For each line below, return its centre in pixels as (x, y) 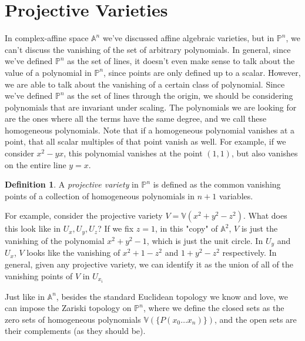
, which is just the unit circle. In (205, 240)
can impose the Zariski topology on (68, 308)
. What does (265, 215)
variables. (236, 195)
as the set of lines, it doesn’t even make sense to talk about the (181, 61)
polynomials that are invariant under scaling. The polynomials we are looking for (151, 107)
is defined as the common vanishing (217, 184)
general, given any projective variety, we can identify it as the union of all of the (149, 264)
